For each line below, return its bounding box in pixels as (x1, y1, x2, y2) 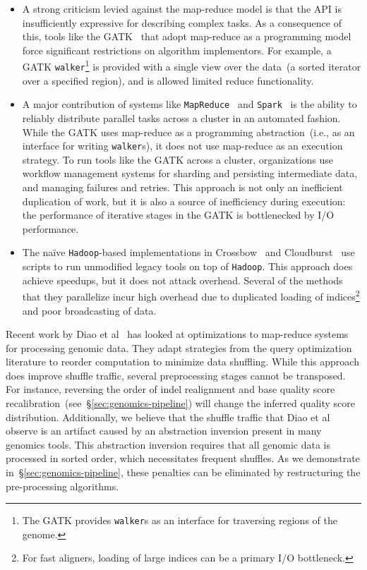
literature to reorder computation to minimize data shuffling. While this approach (6, 354, 359, 369)
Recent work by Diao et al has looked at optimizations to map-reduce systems (6, 327, 349, 341)
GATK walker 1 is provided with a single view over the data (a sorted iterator (22, 57, 361, 74)
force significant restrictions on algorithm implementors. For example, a (22, 42, 332, 57)
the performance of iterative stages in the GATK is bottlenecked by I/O (22, 207, 335, 222)
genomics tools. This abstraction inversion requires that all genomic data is (6, 437, 330, 451)
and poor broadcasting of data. (22, 303, 157, 317)
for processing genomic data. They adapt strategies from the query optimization (6, 340, 352, 355)
